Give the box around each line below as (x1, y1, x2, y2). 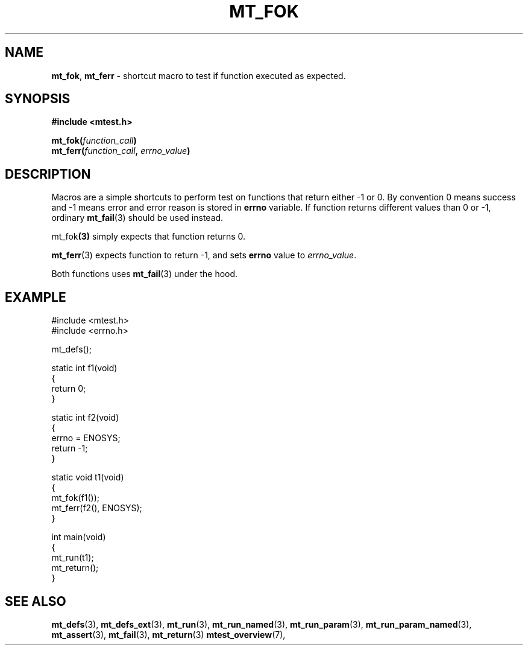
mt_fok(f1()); (51, 492, 99, 503)
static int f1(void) (51, 363, 118, 374)
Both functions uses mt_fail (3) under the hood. (51, 269, 238, 279)
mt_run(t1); (51, 552, 94, 563)
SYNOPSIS (5, 91, 71, 107)
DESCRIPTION (5, 166, 91, 182)
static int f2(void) (51, 412, 119, 423)
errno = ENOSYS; (51, 433, 121, 444)
